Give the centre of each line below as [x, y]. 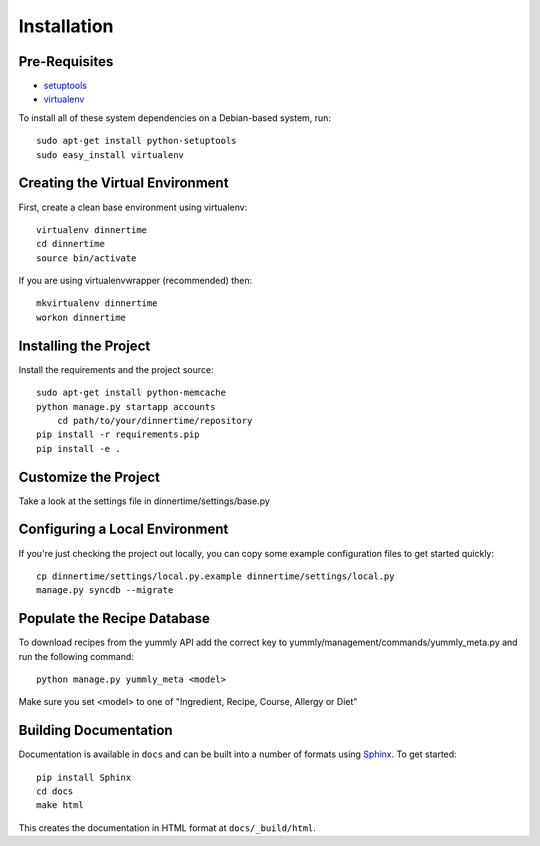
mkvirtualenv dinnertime [97, 303]
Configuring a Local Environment [123, 529]
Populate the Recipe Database [114, 618]
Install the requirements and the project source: [116, 369]
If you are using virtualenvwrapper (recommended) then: [135, 281]
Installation [66, 26]
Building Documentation [96, 730]
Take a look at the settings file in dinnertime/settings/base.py [144, 501]
